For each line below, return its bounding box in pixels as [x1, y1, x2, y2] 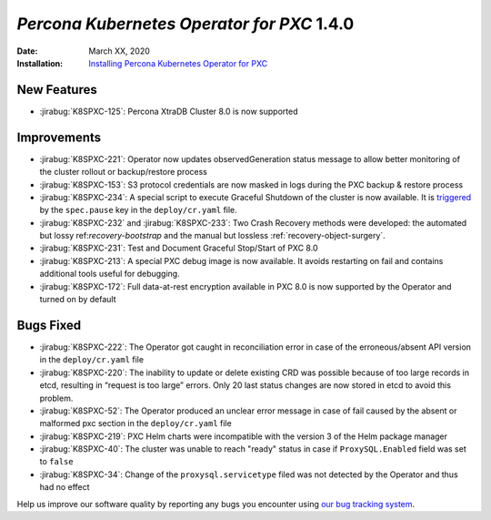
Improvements [16, 129, 102, 145]
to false [39, 456, 74, 467]
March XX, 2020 [88, 46, 150, 56]
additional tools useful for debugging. [39, 269, 181, 280]
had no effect [39, 482, 90, 493]
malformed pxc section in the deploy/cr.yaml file [39, 418, 232, 429]
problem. [39, 393, 74, 403]
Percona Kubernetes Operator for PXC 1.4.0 [16, 14, 355, 34]
